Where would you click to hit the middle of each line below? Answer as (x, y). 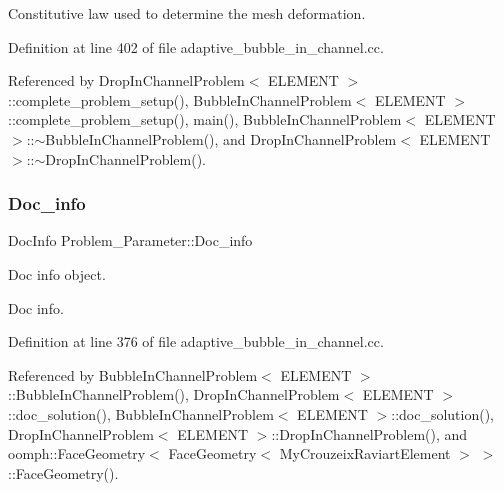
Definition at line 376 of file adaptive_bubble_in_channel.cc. (196, 341)
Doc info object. (57, 273)
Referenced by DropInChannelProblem (126, 80)
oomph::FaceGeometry (77, 453)
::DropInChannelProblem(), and (369, 433)
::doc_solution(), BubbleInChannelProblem (141, 413)
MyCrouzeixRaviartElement (365, 453)
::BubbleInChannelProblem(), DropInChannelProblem (174, 394)
